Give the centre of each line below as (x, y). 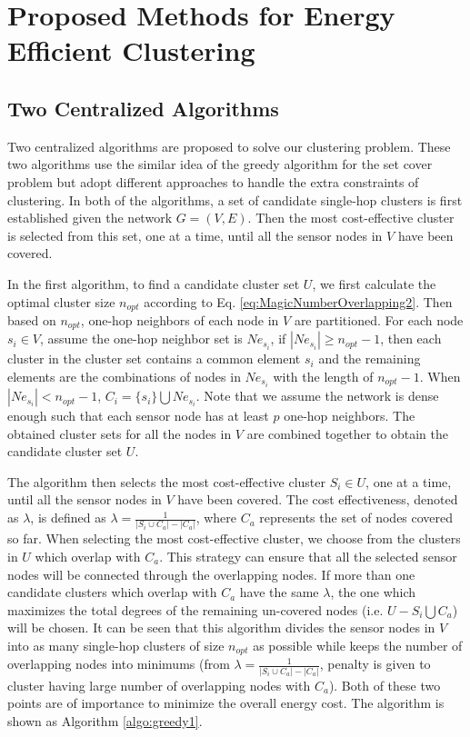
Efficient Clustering (131, 50)
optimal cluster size (61, 301)
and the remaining (370, 359)
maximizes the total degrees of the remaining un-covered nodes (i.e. (195, 609)
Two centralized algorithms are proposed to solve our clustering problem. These (229, 146)
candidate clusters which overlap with (112, 592)
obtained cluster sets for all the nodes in (120, 433)
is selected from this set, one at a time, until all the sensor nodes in (195, 235)
